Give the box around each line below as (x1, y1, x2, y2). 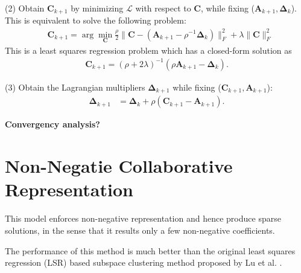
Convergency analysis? (5, 118, 100, 130)
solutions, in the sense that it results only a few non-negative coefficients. (5, 223, 275, 236)
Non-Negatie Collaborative (5, 153, 233, 178)
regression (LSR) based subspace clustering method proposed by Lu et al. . (5, 256, 282, 269)
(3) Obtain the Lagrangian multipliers (5, 80, 145, 93)
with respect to (135, 2, 191, 14)
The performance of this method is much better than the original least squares (5, 244, 296, 257)
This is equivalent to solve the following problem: (5, 14, 186, 27)
